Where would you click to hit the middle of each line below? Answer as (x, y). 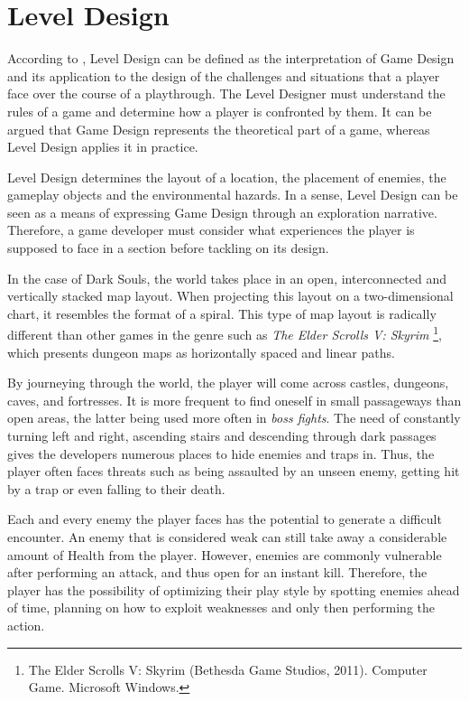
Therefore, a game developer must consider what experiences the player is (211, 230)
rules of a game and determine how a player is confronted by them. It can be (220, 111)
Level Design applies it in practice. (103, 147)
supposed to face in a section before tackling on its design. (168, 248)
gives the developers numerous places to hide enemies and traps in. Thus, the (221, 453)
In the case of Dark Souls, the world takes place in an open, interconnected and (227, 278)
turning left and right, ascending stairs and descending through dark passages (222, 436)
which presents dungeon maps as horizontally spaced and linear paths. (201, 352)
